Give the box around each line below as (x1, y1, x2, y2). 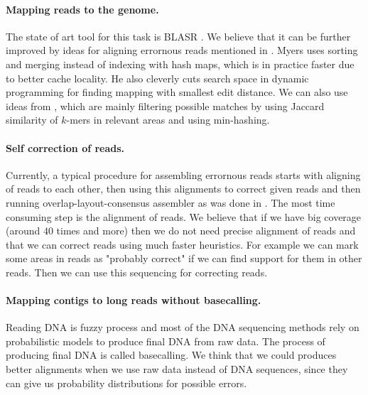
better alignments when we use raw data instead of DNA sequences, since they (6, 362, 348, 377)
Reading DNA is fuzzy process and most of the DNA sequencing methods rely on (6, 320, 359, 335)
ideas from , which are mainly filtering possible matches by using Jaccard (6, 98, 325, 113)
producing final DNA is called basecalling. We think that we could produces (6, 347, 337, 362)
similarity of (6, 112, 58, 127)
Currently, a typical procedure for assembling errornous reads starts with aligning (6, 167, 361, 182)
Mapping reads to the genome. (6, 1, 159, 16)
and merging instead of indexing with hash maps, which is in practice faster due (6, 56, 355, 71)
